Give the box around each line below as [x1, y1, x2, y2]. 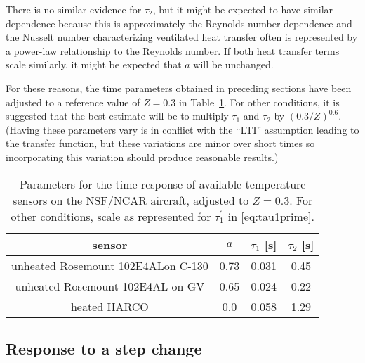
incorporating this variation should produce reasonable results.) [6, 149, 279, 164]
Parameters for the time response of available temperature [20, 175, 306, 192]
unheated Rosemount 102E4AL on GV [15, 277, 205, 294]
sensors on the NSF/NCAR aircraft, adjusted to [13, 191, 249, 208]
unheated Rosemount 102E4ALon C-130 [11, 257, 208, 274]
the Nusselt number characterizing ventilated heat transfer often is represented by [6, 30, 358, 44]
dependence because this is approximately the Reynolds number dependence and [6, 15, 352, 30]
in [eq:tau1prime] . [227, 208, 314, 224]
